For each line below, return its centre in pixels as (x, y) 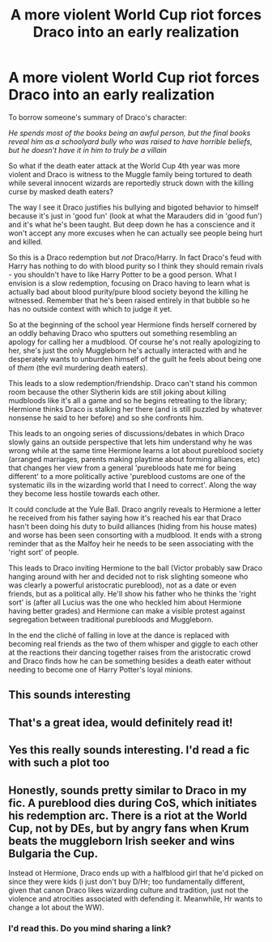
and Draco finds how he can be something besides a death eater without (130, 660)
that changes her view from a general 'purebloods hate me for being (122, 468)
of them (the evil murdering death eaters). (78, 367)
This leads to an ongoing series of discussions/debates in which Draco (127, 433)
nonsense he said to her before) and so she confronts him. (106, 418)
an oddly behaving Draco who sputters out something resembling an (123, 333)
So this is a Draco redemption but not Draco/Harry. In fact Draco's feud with (135, 257)
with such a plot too (59, 763)
